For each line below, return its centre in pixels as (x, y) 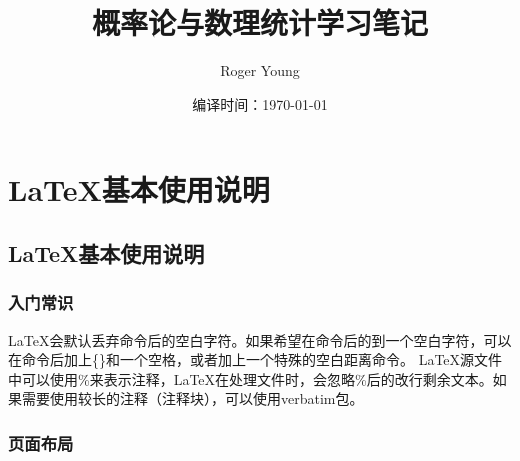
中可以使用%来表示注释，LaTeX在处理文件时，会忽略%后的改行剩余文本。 (250, 378)
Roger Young (260, 70)
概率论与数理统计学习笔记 (259, 22)
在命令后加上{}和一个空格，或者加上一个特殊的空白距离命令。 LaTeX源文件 (255, 359)
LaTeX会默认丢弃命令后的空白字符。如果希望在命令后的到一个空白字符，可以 (260, 339)
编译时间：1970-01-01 (260, 103)
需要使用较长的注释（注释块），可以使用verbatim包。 (192, 398)
